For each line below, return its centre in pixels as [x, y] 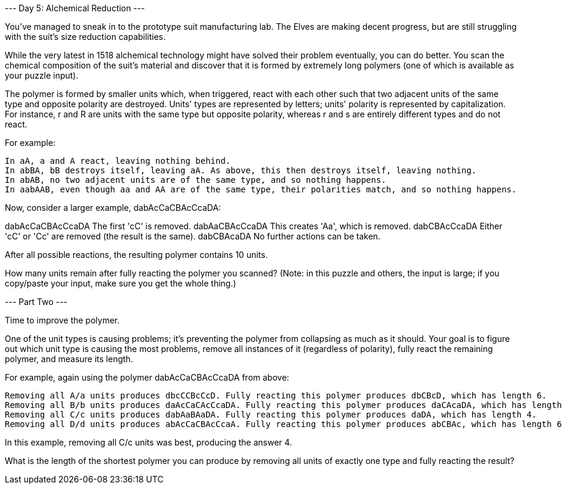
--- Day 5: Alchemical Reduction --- [75, 8]
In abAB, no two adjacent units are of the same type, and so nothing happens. [196, 180]
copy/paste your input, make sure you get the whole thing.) [121, 283]
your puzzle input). [42, 75]
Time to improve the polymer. [62, 320]
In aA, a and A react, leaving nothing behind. [118, 161]
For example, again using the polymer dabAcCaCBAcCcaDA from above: [147, 377]
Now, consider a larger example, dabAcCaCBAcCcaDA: [113, 208]
